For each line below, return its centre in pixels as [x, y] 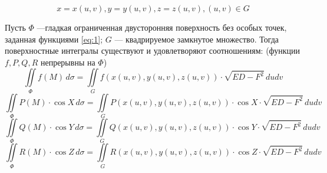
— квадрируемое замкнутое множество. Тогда [197, 39]
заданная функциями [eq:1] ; [54, 39]
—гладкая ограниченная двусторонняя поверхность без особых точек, [162, 27]
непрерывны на [68, 62]
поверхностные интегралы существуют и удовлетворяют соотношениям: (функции [153, 50]
